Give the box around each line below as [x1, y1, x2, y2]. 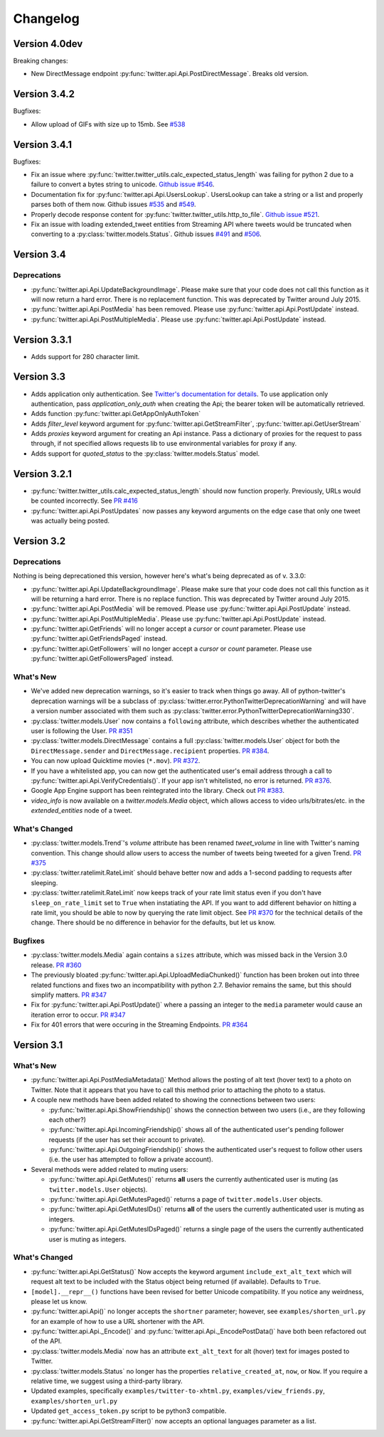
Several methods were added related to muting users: [31, 1165, 188, 1173]
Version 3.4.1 [13, 139, 73, 151]
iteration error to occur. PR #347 [31, 1010, 126, 1019]
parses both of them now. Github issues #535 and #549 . [31, 200, 196, 209]
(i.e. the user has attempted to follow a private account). [48, 1155, 213, 1164]
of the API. [31, 1337, 62, 1345]
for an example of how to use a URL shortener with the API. [31, 1317, 205, 1325]
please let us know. [31, 1297, 87, 1305]
